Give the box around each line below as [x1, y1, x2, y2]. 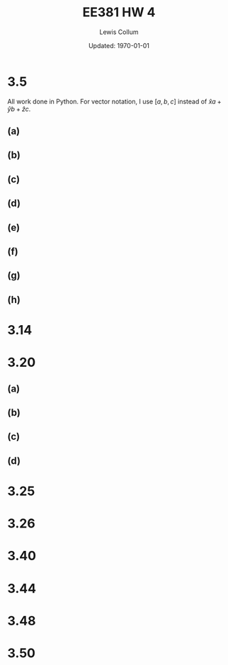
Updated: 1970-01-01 [88, 41, 150, 50]
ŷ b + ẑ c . [7, 104, 31, 113]
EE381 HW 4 [82, 4, 156, 21]
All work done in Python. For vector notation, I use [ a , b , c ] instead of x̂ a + [7, 97, 222, 106]
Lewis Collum [99, 28, 139, 36]
